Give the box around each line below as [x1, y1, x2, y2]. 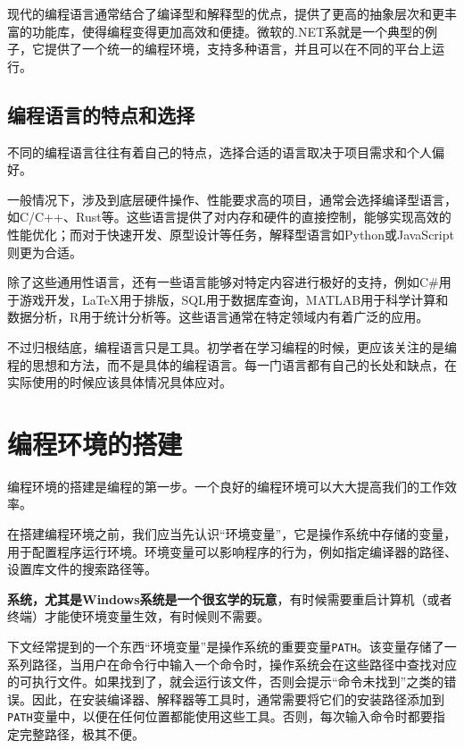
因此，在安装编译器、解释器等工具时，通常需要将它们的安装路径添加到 [31, 689, 444, 708]
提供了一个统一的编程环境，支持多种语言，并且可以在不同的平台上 [44, 39, 432, 58]
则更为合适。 [7, 242, 82, 261]
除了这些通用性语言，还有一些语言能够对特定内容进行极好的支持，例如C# [7, 273, 439, 291]
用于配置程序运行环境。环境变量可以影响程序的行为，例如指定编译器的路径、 [7, 542, 457, 560]
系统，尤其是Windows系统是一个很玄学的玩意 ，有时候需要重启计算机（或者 [7, 589, 452, 608]
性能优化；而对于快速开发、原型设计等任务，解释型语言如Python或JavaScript [7, 224, 454, 243]
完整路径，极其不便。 [19, 725, 145, 744]
